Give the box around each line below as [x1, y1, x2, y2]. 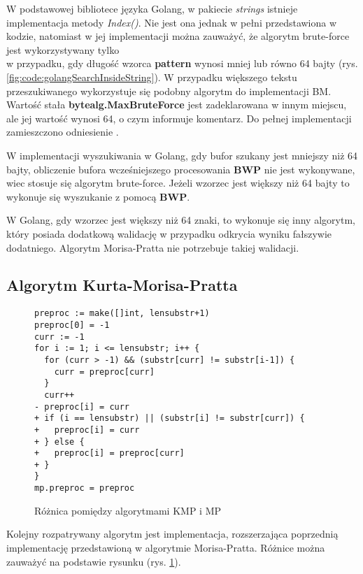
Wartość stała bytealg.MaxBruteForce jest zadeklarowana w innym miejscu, [6, 97, 347, 112]
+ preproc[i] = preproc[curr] [34, 448, 185, 459]
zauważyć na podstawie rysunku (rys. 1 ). [6, 554, 181, 568]
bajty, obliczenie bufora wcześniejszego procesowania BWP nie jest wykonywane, [6, 162, 355, 176]
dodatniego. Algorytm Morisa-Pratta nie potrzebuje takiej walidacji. [6, 240, 299, 254]
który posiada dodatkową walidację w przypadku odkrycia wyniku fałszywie [6, 226, 332, 241]
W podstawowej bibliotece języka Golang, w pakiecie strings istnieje [6, 1, 298, 15]
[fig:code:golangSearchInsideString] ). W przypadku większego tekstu [6, 69, 297, 84]
